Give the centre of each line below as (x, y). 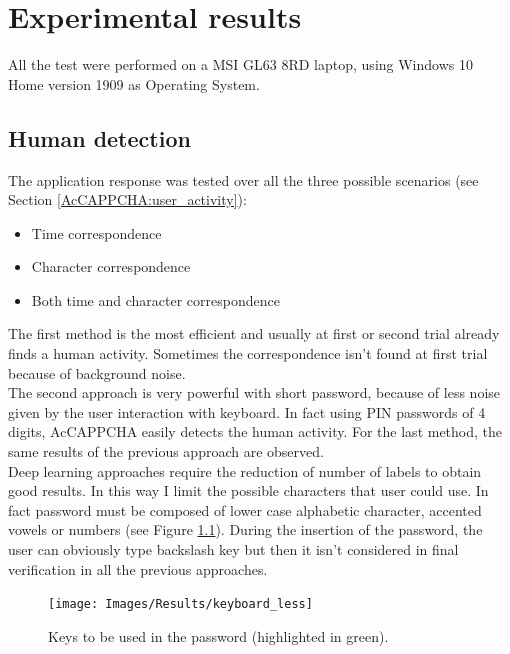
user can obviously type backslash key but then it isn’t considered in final (233, 549)
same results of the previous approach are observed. (166, 451)
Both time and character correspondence (155, 299)
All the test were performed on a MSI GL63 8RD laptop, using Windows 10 (240, 64)
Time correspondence (96, 232)
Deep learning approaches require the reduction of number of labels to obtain (245, 470)
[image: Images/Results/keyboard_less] (180, 604)
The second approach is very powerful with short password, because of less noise (254, 392)
